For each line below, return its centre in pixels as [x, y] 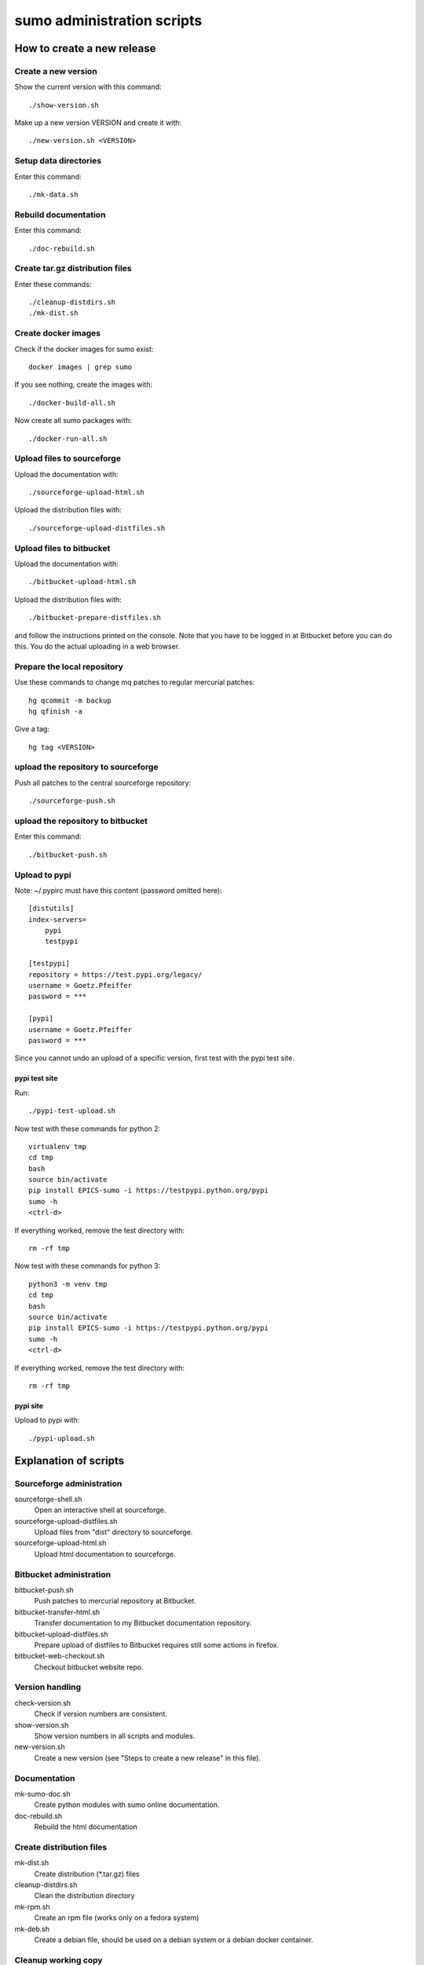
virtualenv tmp [58, 1146]
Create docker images [58, 333]
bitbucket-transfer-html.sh [57, 1612]
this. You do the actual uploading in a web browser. [97, 646]
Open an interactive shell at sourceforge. [100, 1510]
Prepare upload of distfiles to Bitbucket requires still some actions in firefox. [157, 1645]
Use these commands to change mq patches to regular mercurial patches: [135, 682]
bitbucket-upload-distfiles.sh [62, 1634]
